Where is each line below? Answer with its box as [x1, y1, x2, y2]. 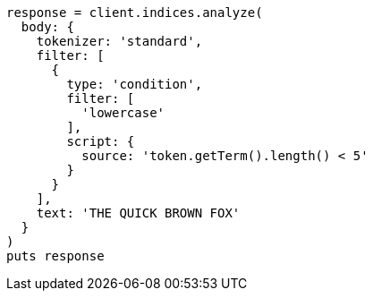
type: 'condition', [66, 77, 203, 91]
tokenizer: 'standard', [36, 34, 203, 48]
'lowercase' [81, 106, 165, 120]
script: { [66, 134, 135, 149]
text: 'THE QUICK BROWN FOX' [36, 206, 241, 220]
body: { [21, 20, 74, 34]
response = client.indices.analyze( [6, 5, 263, 20]
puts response [6, 249, 105, 263]
